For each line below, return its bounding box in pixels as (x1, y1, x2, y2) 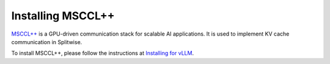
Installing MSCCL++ (11, 9, 115, 22)
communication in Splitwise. (11, 38, 82, 45)
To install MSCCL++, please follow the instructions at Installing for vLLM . (11, 50, 194, 57)
